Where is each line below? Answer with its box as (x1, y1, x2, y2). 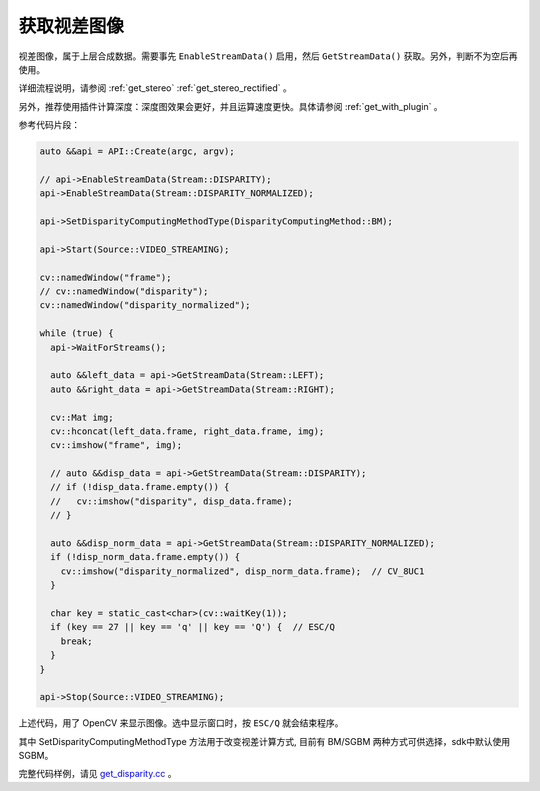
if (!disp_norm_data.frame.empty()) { (50, 551, 240, 563)
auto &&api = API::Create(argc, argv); (39, 146, 235, 157)
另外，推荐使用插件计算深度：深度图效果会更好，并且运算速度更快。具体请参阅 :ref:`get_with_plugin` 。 (18, 100, 444, 112)
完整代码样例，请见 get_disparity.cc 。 (18, 768, 177, 780)
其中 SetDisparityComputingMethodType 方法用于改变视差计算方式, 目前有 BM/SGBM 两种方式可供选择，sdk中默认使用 (18, 735, 511, 747)
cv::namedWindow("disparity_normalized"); (39, 300, 251, 311)
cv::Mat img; (50, 411, 114, 423)
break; (60, 635, 93, 647)
